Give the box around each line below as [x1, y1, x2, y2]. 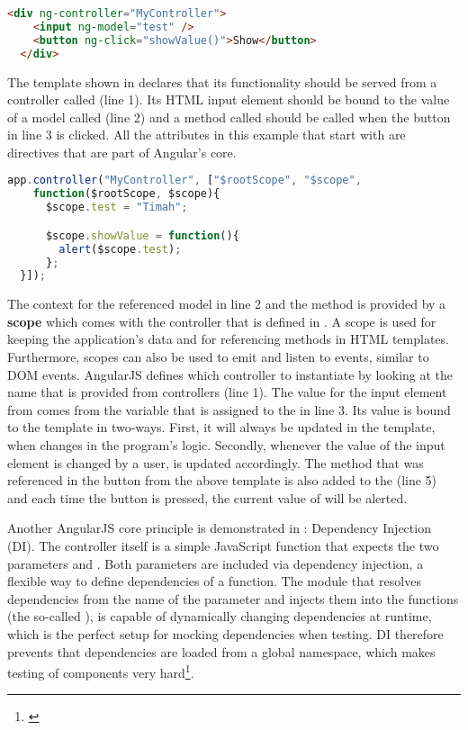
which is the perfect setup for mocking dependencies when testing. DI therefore [7, 624, 444, 643]
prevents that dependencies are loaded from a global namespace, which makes [7, 642, 436, 661]
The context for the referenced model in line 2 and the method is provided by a [7, 294, 446, 313]
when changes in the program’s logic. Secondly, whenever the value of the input [7, 436, 445, 454]
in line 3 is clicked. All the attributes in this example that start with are [7, 125, 406, 144]
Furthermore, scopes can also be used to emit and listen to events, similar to [7, 347, 429, 366]
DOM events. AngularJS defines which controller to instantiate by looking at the [7, 365, 454, 383]
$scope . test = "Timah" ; [45, 201, 188, 214]
